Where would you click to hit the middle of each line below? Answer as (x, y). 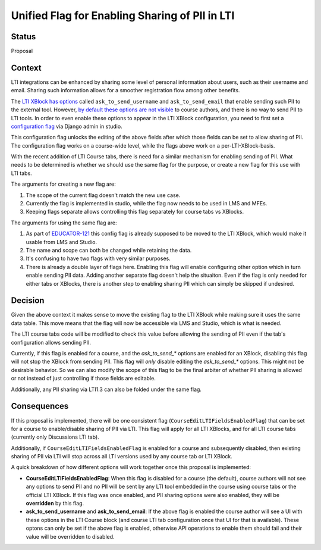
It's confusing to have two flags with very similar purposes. (98, 258)
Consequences (40, 406)
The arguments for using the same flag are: (64, 223)
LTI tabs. (21, 173)
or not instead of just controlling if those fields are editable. (83, 379)
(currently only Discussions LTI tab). (55, 437)
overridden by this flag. (55, 504)
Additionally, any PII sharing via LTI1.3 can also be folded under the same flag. (106, 389)
